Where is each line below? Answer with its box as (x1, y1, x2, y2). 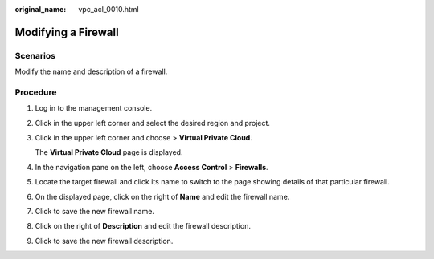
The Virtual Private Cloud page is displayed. (35, 148, 183, 157)
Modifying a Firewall (14, 25, 120, 39)
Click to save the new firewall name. (35, 207, 154, 217)
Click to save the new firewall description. (35, 236, 174, 245)
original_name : (14, 5, 67, 14)
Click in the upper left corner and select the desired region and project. (35, 118, 271, 127)
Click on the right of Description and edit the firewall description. (35, 221, 251, 231)
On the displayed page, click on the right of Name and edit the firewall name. (35, 192, 290, 201)
